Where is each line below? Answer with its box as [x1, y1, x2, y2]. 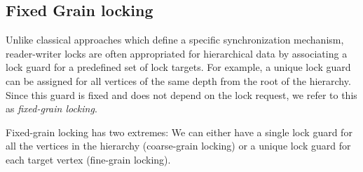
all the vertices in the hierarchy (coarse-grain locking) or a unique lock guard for [6, 138, 351, 153]
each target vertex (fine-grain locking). [6, 152, 171, 166]
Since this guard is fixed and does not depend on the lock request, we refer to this [6, 87, 357, 102]
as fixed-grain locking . [6, 101, 97, 116]
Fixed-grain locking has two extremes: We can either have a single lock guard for [6, 124, 352, 139]
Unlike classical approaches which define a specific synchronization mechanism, [6, 32, 344, 47]
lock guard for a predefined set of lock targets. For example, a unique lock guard [6, 60, 351, 74]
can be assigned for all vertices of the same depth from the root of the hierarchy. [6, 73, 351, 88]
